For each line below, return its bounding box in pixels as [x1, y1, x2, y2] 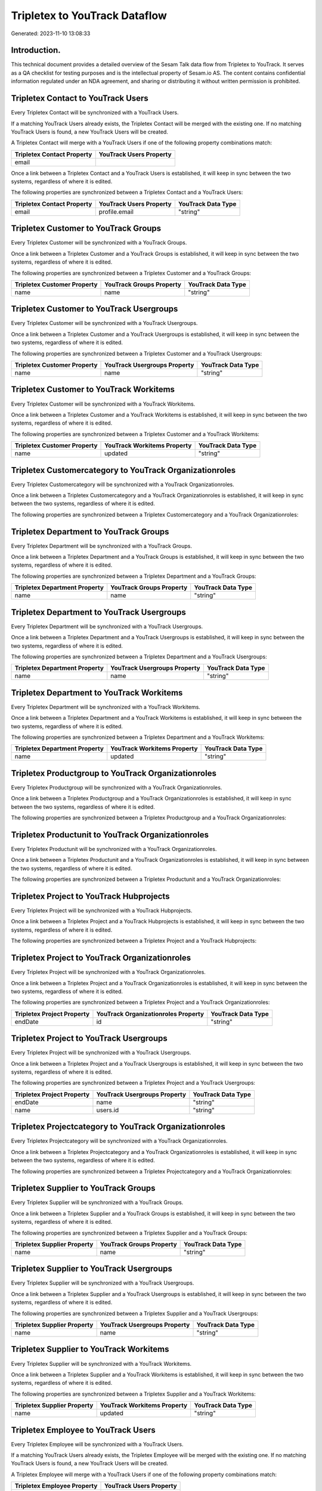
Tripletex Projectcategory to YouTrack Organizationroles [11, 1122, 226, 1132]
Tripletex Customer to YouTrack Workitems [11, 385, 175, 395]
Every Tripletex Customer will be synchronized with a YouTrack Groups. [11, 239, 187, 246]
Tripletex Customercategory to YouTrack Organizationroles [11, 465, 236, 475]
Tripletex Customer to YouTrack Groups [11, 224, 162, 234]
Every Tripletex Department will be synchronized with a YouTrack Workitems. [11, 703, 201, 710]
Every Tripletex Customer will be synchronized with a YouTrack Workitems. [11, 400, 196, 407]
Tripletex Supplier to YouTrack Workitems [11, 1344, 169, 1354]
